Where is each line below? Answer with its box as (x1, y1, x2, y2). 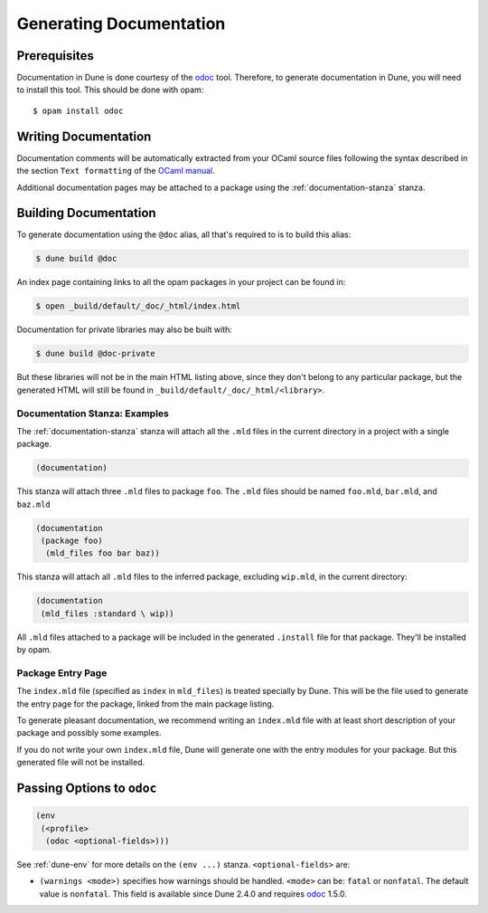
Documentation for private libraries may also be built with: (16, 324, 232, 335)
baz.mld (16, 499, 52, 509)
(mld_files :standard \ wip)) (41, 608, 175, 619)
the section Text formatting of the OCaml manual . (16, 166, 216, 176)
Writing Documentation (16, 128, 152, 144)
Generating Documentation (16, 14, 226, 33)
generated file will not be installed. (16, 756, 145, 768)
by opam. (16, 644, 52, 655)
